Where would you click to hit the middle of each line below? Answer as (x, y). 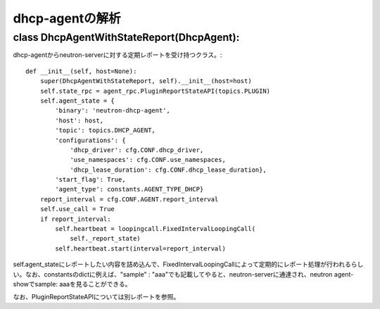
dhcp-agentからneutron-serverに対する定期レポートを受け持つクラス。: (118, 55)
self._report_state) (105, 239)
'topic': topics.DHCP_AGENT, (106, 131)
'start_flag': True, (90, 180)
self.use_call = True (77, 209)
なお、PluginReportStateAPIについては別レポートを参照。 (96, 297)
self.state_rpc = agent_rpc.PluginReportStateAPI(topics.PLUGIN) (155, 91)
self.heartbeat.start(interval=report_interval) (141, 248)
